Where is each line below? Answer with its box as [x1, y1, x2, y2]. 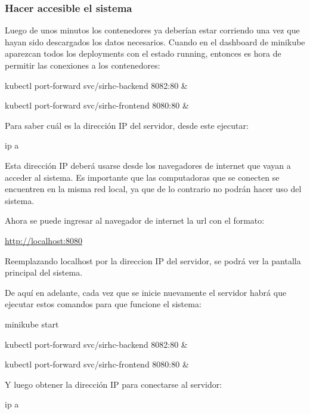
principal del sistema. [5, 266, 83, 279]
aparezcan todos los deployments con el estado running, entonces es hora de [5, 47, 281, 60]
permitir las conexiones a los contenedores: [5, 59, 160, 71]
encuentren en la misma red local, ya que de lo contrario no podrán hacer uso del [5, 183, 302, 195]
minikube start [5, 317, 59, 330]
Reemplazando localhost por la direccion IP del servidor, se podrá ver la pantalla [5, 254, 301, 267]
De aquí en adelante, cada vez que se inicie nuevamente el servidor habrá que [5, 286, 287, 298]
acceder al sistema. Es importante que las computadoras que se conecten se [5, 171, 280, 183]
